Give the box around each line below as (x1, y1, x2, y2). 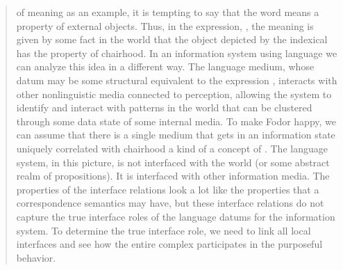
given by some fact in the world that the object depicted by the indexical (16, 32, 328, 47)
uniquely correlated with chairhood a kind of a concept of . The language (16, 141, 328, 155)
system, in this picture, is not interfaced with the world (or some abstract (16, 154, 330, 169)
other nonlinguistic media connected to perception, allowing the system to (16, 86, 332, 101)
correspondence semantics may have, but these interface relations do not (16, 196, 324, 210)
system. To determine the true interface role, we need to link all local (16, 223, 311, 237)
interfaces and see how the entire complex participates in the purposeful (16, 237, 323, 251)
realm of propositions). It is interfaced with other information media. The (16, 168, 330, 183)
